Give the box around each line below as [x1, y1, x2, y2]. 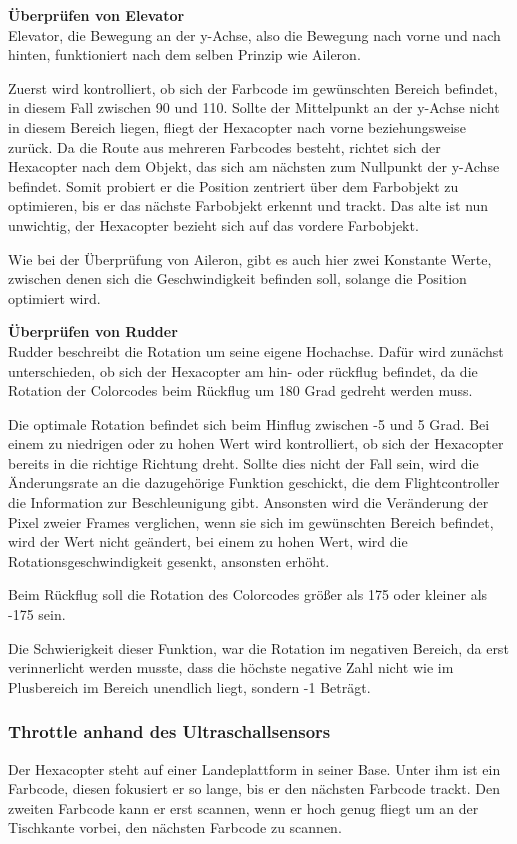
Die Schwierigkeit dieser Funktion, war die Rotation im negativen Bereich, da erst [8, 637, 509, 658]
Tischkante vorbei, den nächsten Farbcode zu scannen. [8, 817, 342, 838]
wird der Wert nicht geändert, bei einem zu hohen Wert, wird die [8, 531, 408, 552]
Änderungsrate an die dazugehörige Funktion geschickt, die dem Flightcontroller [8, 472, 500, 493]
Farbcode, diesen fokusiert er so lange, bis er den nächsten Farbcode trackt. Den [8, 778, 500, 799]
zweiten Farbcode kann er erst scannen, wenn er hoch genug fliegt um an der [8, 797, 479, 818]
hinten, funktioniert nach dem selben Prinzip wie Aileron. [8, 44, 361, 65]
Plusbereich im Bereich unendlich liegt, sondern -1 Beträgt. [8, 676, 371, 697]
